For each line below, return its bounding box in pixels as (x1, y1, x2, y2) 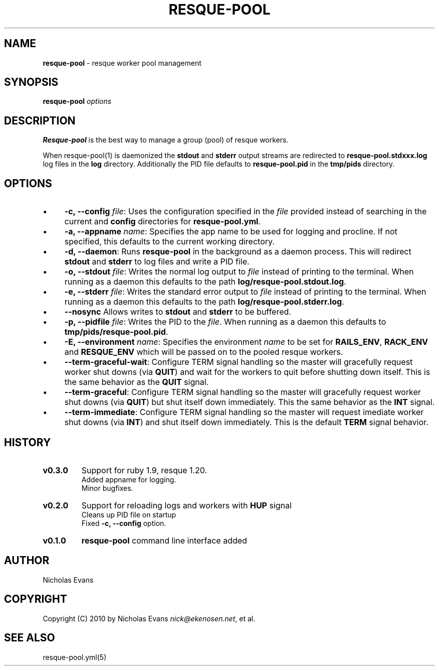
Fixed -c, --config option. (81, 518, 166, 527)
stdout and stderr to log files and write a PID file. (64, 256, 250, 267)
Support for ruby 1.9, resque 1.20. (81, 465, 207, 475)
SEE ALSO (4, 631, 55, 644)
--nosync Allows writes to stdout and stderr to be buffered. (64, 307, 291, 317)
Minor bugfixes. (81, 483, 133, 492)
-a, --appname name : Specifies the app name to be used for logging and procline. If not (64, 226, 397, 237)
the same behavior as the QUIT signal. (64, 377, 209, 387)
